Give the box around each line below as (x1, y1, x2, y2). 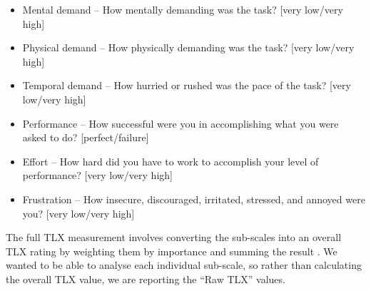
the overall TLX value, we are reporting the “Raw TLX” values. (6, 271, 285, 286)
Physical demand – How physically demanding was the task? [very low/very (22, 40, 355, 55)
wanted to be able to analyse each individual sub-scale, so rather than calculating (6, 257, 362, 272)
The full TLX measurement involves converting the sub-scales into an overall (6, 230, 342, 245)
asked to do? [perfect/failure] (22, 130, 149, 145)
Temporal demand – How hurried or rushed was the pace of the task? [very (22, 78, 351, 93)
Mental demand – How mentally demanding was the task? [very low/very (22, 2, 343, 16)
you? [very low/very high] (22, 205, 135, 220)
